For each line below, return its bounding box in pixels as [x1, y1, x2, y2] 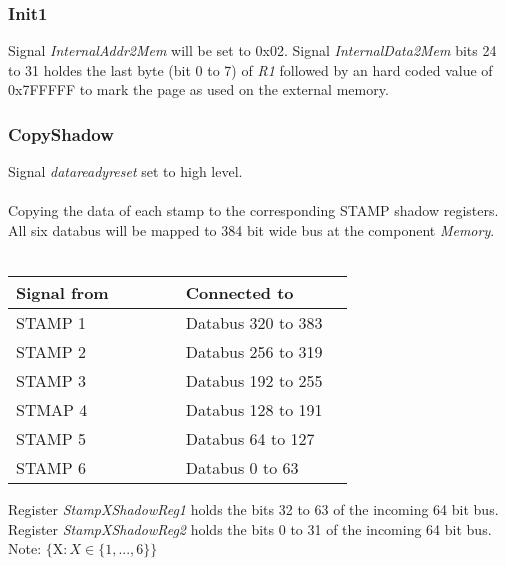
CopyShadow [8, 121, 114, 146]
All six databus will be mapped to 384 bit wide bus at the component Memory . [8, 220, 495, 240]
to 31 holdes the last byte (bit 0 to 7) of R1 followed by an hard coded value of [8, 59, 493, 80]
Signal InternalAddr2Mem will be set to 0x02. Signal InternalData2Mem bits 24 [8, 40, 497, 61]
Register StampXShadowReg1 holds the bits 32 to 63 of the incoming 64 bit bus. [8, 499, 499, 520]
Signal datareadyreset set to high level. [8, 161, 243, 182]
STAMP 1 [16, 311, 87, 335]
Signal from [16, 281, 109, 305]
